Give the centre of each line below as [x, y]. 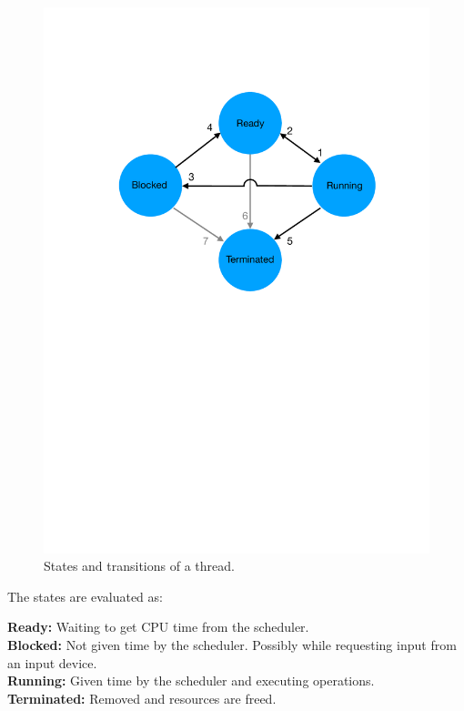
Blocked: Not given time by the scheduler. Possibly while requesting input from [232, 645]
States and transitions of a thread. [139, 566]
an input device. [52, 662]
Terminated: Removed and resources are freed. [142, 698]
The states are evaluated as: [85, 596]
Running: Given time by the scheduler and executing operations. [191, 681]
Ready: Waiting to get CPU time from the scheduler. [158, 627]
